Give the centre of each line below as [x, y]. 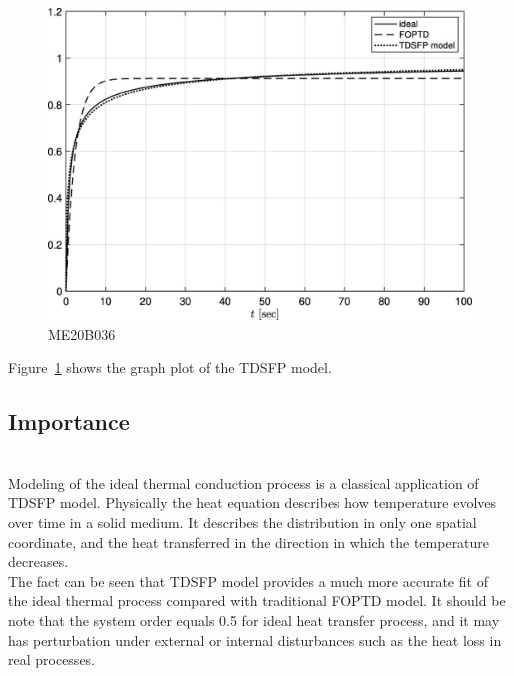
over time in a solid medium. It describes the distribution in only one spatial [242, 521]
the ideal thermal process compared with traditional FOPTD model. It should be [257, 600]
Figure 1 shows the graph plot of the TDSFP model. [170, 367]
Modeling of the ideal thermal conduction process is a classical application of [243, 482]
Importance [69, 421]
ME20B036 [82, 333]
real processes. [52, 659]
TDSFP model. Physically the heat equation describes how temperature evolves [252, 502]
